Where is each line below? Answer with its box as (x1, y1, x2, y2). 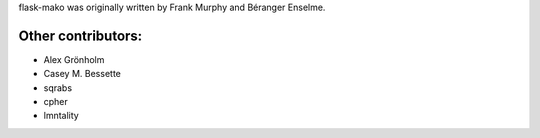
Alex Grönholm (43, 53, 105, 65)
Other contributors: (18, 27, 143, 44)
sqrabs (43, 81, 73, 94)
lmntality (43, 110, 79, 122)
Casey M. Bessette (43, 68, 122, 80)
